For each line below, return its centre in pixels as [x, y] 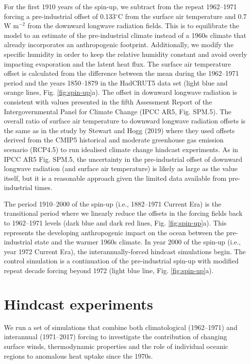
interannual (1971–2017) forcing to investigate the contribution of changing [116, 337]
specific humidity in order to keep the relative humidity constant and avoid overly [125, 54]
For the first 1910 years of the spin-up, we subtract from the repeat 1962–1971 [120, 6]
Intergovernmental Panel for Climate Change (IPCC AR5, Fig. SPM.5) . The [118, 111]
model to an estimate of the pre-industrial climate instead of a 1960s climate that [125, 35]
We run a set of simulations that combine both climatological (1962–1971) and [121, 327]
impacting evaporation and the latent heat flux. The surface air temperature [117, 63]
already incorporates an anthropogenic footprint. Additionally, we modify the [119, 44]
